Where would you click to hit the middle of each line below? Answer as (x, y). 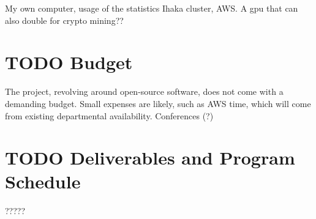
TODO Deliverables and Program (150, 158)
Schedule (43, 181)
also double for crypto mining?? (64, 20)
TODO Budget (69, 62)
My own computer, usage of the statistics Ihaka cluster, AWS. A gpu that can (152, 8)
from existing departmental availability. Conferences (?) (109, 115)
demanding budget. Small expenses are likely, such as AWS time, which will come (158, 103)
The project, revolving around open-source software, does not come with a (144, 91)
